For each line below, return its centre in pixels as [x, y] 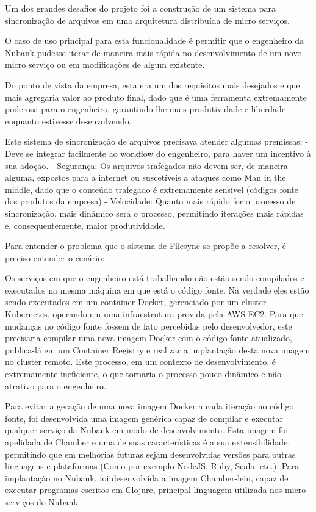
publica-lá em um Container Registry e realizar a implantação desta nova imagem [158, 349]
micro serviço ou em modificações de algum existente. [105, 64]
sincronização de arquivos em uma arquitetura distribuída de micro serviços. [147, 20]
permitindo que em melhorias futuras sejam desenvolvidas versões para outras [150, 454]
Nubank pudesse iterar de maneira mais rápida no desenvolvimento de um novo [153, 52]
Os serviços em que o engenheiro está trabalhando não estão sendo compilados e [155, 278]
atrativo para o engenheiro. [56, 385]
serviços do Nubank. [43, 501]
